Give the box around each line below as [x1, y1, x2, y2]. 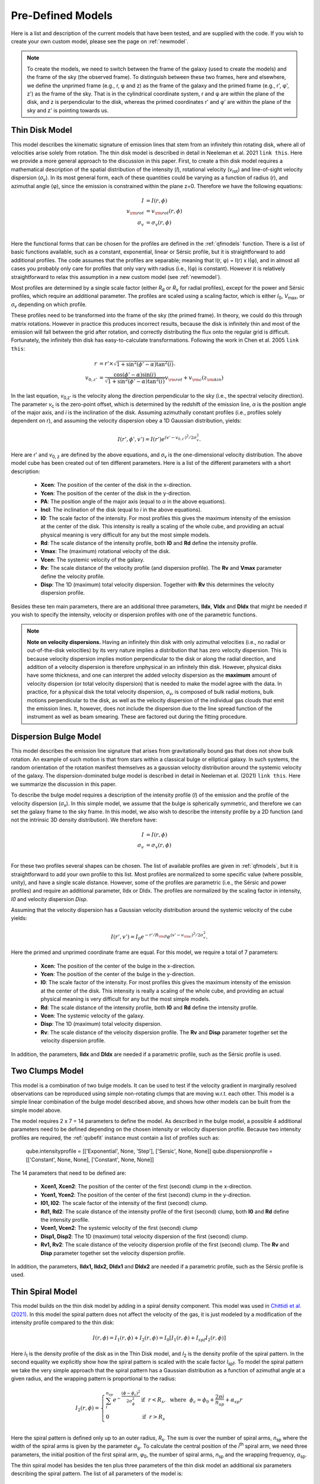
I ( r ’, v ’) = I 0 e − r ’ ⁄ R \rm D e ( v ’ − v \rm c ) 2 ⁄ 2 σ [110, 931, 204, 941]
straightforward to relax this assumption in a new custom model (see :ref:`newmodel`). [11, 273, 222, 280]
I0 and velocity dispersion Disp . [11, 895, 88, 902]
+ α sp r [225, 1397, 243, 1405]
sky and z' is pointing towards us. [27, 107, 109, 114]
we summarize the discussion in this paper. [11, 781, 117, 788]
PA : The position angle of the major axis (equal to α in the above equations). [40, 497, 226, 505]
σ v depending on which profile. [11, 300, 87, 309]
